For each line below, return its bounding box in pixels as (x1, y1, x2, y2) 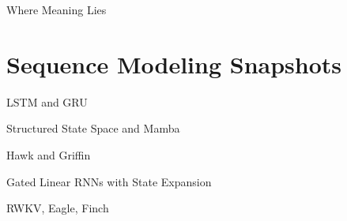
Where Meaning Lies (6, 2, 107, 17)
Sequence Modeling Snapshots (6, 47, 342, 80)
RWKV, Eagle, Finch (6, 200, 109, 216)
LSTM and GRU (6, 93, 88, 110)
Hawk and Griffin (6, 146, 91, 163)
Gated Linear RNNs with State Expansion (6, 173, 212, 189)
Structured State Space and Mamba (6, 120, 180, 137)
